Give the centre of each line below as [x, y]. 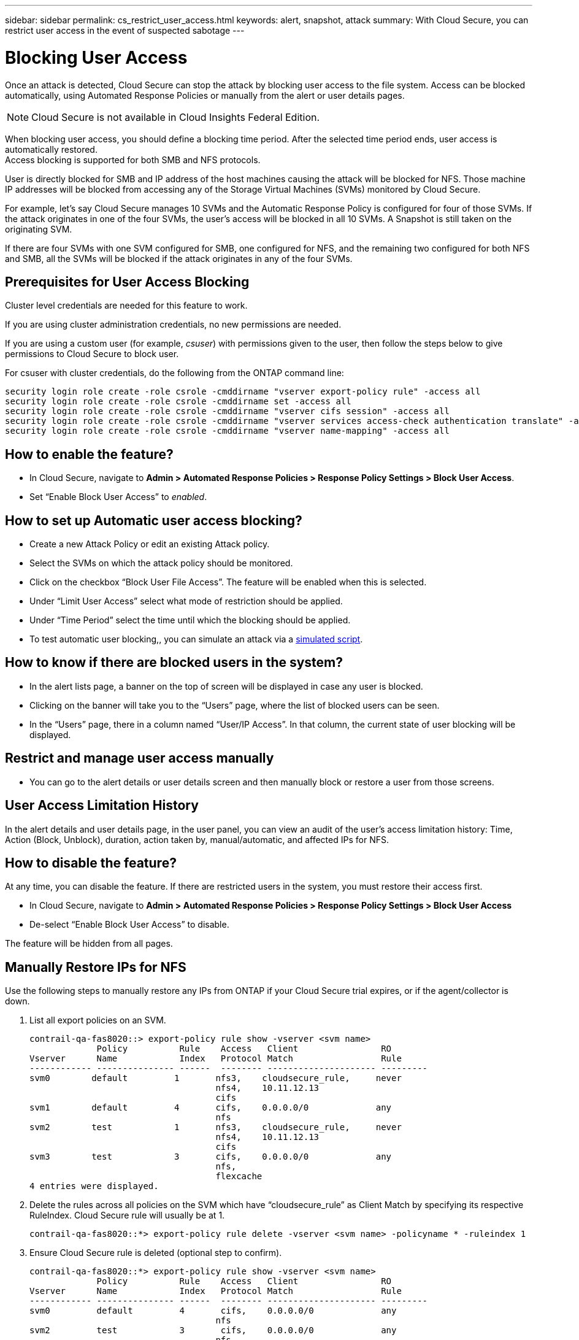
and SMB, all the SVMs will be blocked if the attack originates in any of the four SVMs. [179, 258]
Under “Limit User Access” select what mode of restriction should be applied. [186, 601]
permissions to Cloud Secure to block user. [92, 354]
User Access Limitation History [102, 806]
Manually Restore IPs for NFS [96, 967]
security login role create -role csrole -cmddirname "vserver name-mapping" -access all [227, 431]
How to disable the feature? [91, 863]
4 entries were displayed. [94, 1186]
